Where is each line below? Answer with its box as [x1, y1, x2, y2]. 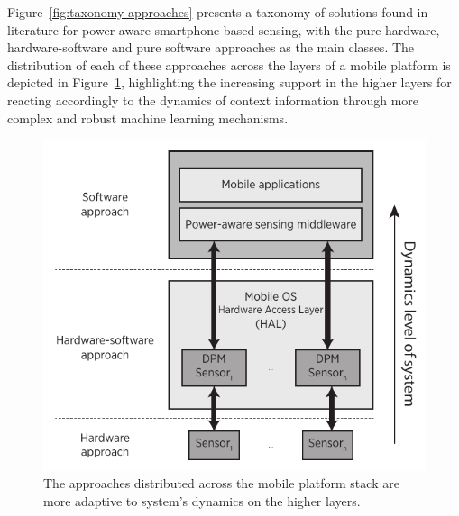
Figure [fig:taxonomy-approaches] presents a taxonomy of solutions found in [7, 3, 428, 21]
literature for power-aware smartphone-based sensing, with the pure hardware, [7, 20, 440, 39]
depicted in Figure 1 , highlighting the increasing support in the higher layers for [7, 73, 452, 92]
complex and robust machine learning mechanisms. [7, 108, 289, 127]
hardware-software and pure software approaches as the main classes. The [7, 38, 415, 57]
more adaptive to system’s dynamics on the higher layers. [43, 492, 361, 511]
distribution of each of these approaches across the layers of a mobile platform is [7, 55, 451, 74]
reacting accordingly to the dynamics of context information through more [7, 90, 419, 109]
